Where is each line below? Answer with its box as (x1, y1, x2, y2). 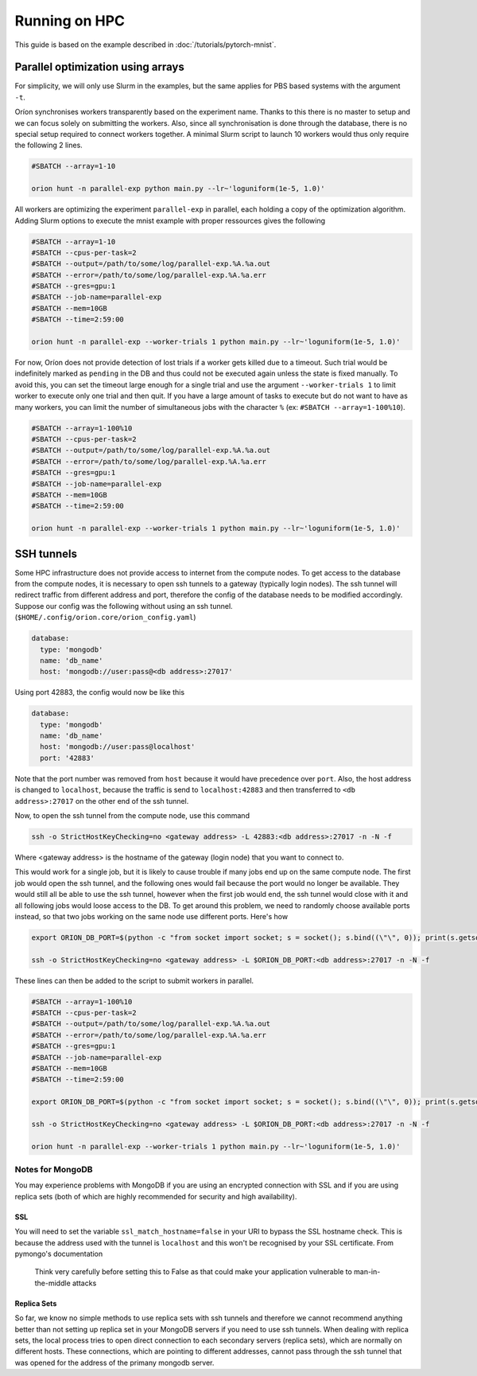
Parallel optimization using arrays (14, 60, 184, 74)
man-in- (354, 1267, 381, 1277)
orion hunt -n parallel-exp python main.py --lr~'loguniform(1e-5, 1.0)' (31, 184, 325, 193)
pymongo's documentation (14, 1249, 103, 1259)
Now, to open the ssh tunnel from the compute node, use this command (14, 811, 250, 820)
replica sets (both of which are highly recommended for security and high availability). (14, 1191, 297, 1201)
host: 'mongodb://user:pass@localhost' (40, 743, 196, 751)
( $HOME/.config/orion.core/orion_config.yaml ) (14, 613, 196, 622)
